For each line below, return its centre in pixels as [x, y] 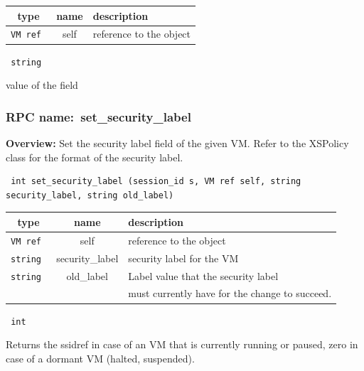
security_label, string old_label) [90, 195]
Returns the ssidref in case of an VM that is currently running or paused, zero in [182, 344]
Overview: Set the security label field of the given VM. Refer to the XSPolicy [177, 143]
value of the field [42, 85]
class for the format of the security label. [95, 157]
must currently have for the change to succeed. [230, 293]
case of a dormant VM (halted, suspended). [100, 358]
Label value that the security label [203, 275]
